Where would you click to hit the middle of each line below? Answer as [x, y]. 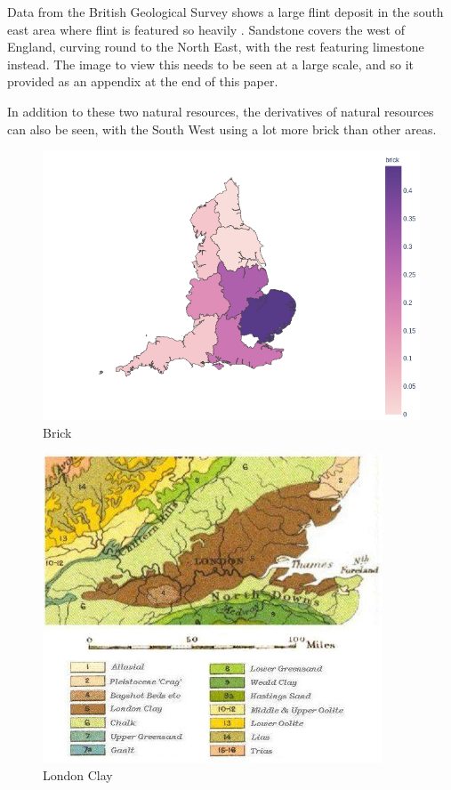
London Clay [78, 774]
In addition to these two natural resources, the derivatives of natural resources [221, 111]
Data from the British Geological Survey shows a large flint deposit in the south [225, 12]
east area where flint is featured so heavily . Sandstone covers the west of [206, 29]
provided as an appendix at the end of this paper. [143, 81]
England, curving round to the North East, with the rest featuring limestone [216, 47]
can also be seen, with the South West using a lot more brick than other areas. [222, 129]
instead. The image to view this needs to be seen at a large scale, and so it [210, 64]
